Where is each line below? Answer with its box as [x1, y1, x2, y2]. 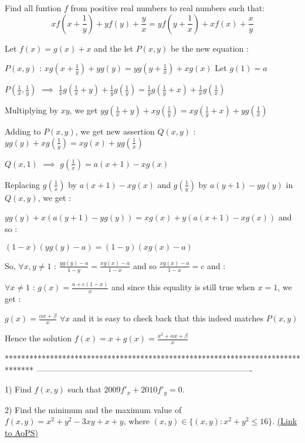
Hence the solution [5, 332, 72, 344]
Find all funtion [5, 2, 62, 14]
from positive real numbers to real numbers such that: [70, 2, 265, 14]
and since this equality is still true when [111, 281, 255, 293]
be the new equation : [170, 42, 249, 54]
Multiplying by [5, 104, 59, 116]
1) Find [5, 383, 32, 395]
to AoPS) [5, 426, 38, 438]
